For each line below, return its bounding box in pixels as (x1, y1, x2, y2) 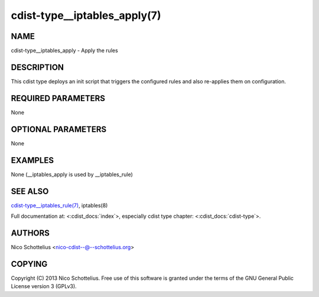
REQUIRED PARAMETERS (11, 93, 106, 103)
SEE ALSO (11, 186, 49, 196)
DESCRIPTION (11, 62, 64, 72)
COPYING (11, 259, 48, 269)
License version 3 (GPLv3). (11, 283, 77, 290)
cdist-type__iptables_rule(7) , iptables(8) (11, 201, 108, 209)
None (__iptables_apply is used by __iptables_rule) (11, 171, 133, 178)
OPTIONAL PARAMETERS (11, 124, 107, 134)
